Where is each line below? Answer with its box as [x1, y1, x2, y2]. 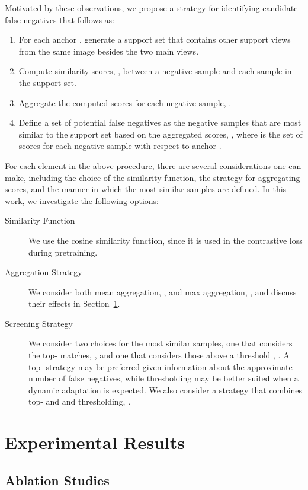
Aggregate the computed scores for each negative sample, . [18, 96, 232, 109]
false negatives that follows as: [5, 13, 115, 26]
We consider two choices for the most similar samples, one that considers [28, 337, 293, 349]
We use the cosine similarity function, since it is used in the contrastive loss [28, 234, 303, 246]
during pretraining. [28, 246, 98, 258]
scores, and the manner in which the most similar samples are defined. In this [5, 183, 287, 195]
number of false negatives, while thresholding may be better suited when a [28, 372, 299, 384]
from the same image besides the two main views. [18, 44, 199, 57]
